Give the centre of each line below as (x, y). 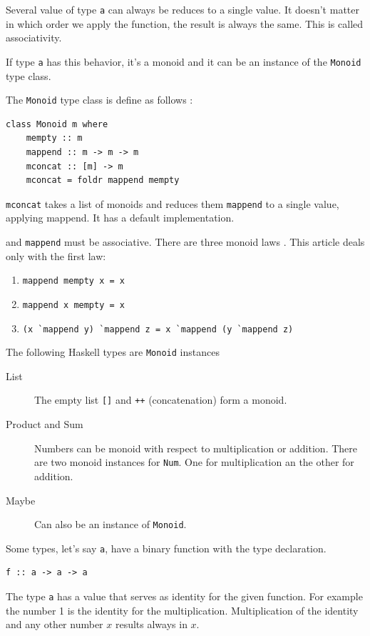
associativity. (34, 38)
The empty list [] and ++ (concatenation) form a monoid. (161, 400)
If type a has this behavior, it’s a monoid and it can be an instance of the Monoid (184, 61)
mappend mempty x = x (73, 281)
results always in (151, 624)
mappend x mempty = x (73, 305)
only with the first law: (56, 255)
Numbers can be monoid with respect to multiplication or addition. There (196, 448)
